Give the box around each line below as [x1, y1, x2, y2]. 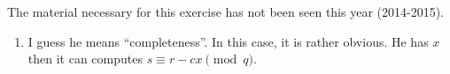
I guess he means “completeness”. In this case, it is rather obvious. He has [27, 32, 429, 50]
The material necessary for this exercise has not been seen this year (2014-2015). [7, 3, 444, 20]
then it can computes [27, 49, 143, 68]
